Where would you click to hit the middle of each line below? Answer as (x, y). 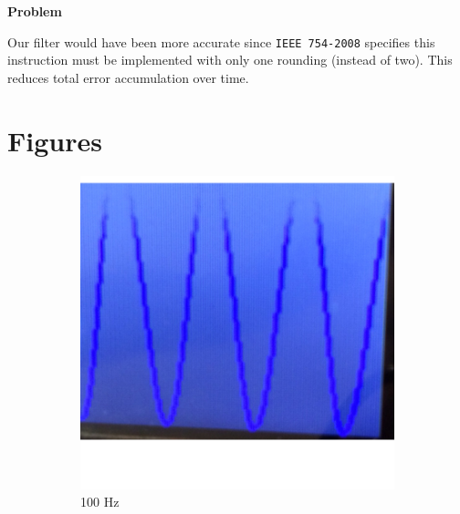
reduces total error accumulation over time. (128, 77)
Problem (35, 11)
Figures (55, 140)
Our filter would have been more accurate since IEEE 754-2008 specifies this (221, 41)
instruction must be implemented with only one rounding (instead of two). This (230, 60)
